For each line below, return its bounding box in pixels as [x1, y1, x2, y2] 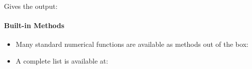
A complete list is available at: [15, 55, 108, 66]
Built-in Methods [4, 20, 65, 31]
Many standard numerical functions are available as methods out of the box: [15, 39, 249, 49]
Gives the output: [4, 1, 58, 11]
